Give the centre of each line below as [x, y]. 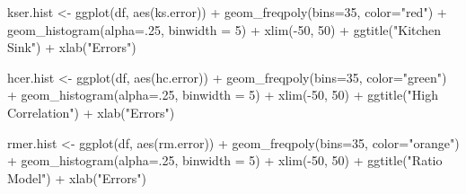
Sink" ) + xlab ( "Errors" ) [72, 47]
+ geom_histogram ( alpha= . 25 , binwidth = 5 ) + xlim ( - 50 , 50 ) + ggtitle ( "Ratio [225, 160]
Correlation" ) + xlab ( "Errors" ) [91, 112]
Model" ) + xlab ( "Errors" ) [77, 177]
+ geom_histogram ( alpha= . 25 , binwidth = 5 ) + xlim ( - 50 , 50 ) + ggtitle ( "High [223, 95]
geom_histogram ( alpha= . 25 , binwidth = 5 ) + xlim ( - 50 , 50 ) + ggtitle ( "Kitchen [224, 29]
